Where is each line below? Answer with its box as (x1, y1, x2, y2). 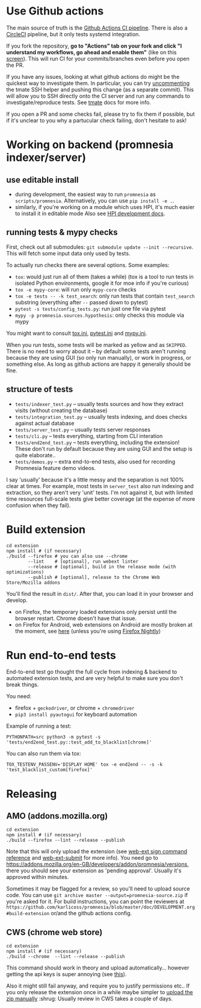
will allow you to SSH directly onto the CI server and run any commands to (6, 92, 191, 99)
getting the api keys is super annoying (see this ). (6, 971, 127, 978)
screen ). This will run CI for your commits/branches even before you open (6, 55, 190, 62)
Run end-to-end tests (6, 648, 116, 662)
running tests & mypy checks (6, 227, 119, 237)
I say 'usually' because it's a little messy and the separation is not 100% (6, 476, 185, 483)
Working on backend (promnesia (6, 138, 173, 152)
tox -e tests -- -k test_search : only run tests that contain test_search (14, 292, 195, 299)
